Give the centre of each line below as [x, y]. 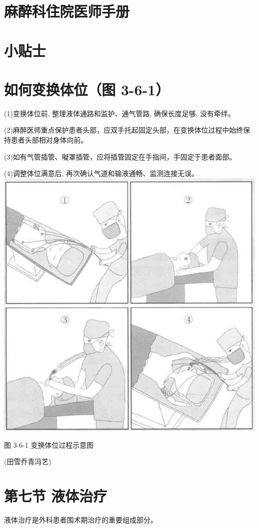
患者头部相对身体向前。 [49, 140]
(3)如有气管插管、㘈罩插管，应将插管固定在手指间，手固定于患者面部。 [120, 156]
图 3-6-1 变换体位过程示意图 [49, 444]
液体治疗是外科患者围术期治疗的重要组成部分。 [81, 520]
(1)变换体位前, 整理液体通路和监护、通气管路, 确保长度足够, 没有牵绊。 [120, 113]
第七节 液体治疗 [56, 496]
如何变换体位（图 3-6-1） [87, 89]
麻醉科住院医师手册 [67, 11]
